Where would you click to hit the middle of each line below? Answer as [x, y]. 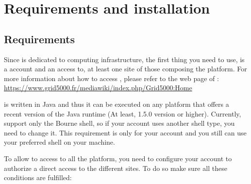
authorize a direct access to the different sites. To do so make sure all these [116, 168]
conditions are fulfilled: [38, 177]
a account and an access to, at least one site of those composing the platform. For [125, 69]
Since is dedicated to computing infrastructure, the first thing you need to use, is [124, 59]
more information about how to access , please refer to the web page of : [111, 78]
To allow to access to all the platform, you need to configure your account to [118, 158]
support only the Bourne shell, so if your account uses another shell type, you [119, 123]
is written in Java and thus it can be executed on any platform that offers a [117, 104]
